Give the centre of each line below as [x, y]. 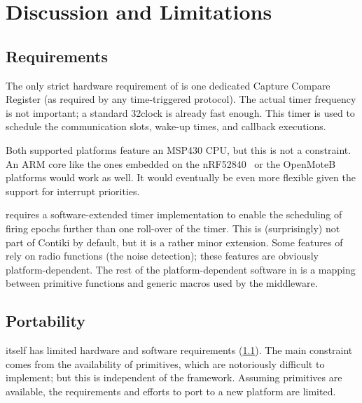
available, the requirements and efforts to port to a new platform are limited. [171, 391]
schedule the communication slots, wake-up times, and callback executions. [166, 126]
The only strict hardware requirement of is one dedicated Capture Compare [168, 85]
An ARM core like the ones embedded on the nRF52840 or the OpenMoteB [171, 163]
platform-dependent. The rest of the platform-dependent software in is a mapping [181, 269]
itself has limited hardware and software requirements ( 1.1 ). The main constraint [179, 350]
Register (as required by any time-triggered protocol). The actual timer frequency [181, 99]
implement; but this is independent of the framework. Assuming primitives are [174, 377]
